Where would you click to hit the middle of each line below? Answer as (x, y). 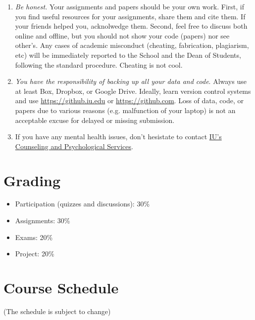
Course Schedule (61, 287)
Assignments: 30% (43, 220)
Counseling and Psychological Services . (74, 146)
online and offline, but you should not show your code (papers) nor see (122, 35)
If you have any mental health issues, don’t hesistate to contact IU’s (118, 137)
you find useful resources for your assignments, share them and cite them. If (130, 16)
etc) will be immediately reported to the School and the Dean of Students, (128, 55)
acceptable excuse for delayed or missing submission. (95, 120)
